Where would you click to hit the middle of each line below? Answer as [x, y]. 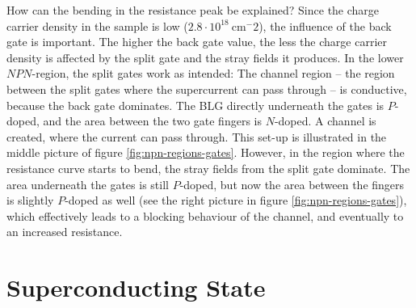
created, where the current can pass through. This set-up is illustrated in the [197, 136]
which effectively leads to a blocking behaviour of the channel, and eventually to [205, 215]
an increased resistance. [65, 232]
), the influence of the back [325, 25]
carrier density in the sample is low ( [97, 25]
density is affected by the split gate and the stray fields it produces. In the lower [205, 57]
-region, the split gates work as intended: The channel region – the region [213, 73]
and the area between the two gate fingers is [152, 121]
